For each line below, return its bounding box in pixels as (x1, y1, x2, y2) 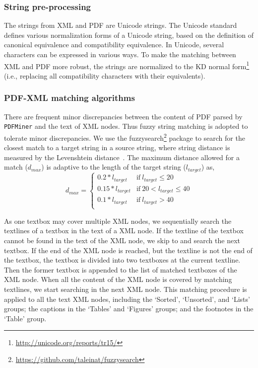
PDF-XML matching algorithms (4, 92, 135, 104)
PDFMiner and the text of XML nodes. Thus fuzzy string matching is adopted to (4, 121, 248, 131)
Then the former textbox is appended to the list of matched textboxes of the (4, 264, 237, 275)
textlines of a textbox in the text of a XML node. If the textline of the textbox (4, 225, 244, 236)
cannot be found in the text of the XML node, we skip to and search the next (4, 235, 240, 245)
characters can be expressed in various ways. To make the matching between (4, 49, 236, 59)
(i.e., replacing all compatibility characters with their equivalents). (4, 70, 205, 81)
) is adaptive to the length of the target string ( (41, 162, 186, 172)
